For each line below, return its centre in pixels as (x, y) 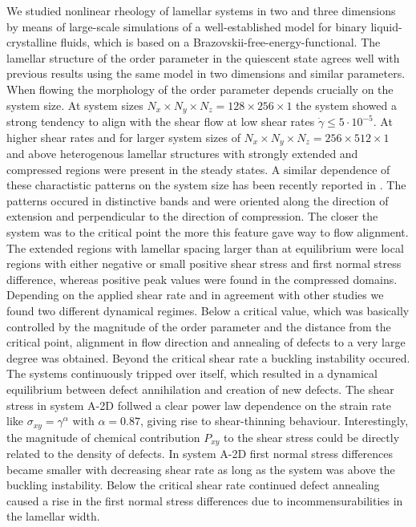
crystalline (32, 42)
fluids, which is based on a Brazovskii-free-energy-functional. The (220, 42)
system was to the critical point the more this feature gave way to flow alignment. (208, 232)
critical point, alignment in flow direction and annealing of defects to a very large (206, 342)
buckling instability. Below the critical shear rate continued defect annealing (193, 485)
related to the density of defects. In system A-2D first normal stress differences (200, 454)
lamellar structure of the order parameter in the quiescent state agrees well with (203, 57)
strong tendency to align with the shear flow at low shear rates (161, 122)
